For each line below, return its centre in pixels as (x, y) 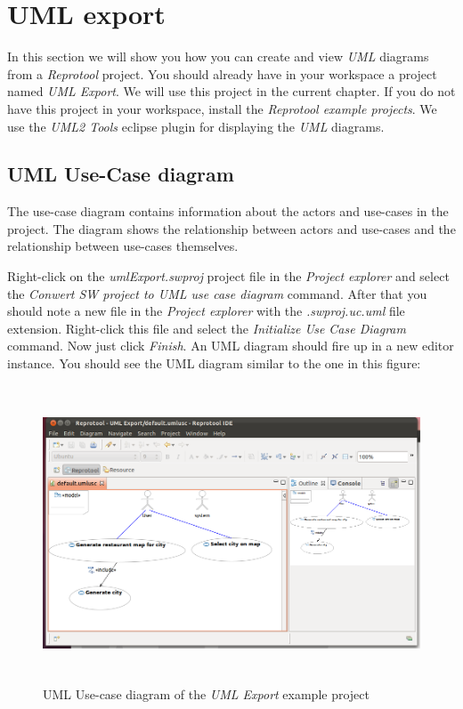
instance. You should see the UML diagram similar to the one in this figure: (214, 363)
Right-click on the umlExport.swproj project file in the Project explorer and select (228, 276)
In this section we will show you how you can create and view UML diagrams (218, 56)
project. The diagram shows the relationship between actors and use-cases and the (231, 228)
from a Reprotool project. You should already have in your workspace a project (222, 73)
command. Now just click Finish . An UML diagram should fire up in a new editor (231, 346)
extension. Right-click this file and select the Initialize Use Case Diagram (207, 328)
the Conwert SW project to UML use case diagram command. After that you (217, 293)
